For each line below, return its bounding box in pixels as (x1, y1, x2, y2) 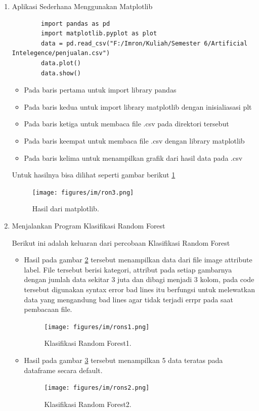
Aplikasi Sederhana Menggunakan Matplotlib (12, 1, 153, 11)
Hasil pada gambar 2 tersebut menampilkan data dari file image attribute (24, 254, 252, 265)
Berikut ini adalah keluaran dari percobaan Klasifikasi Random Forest (12, 237, 230, 248)
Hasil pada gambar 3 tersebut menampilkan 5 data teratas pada (24, 354, 223, 365)
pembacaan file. (24, 304, 72, 314)
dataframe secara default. (24, 364, 103, 375)
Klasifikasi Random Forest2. (44, 398, 132, 409)
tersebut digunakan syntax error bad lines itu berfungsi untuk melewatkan (24, 284, 255, 294)
